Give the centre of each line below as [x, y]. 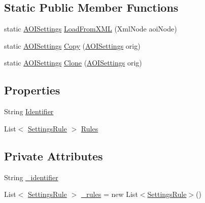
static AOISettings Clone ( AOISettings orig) [73, 63]
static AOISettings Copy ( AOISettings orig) [72, 45]
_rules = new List [109, 194]
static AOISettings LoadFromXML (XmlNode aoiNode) [91, 29]
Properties [32, 90]
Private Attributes [54, 156]
